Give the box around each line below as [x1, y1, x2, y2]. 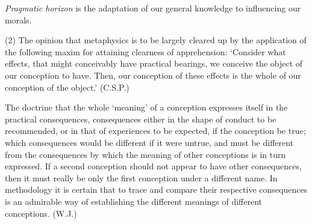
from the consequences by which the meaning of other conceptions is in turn [5, 148, 286, 160]
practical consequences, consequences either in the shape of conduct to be [5, 112, 276, 125]
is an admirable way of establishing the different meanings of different [5, 195, 263, 207]
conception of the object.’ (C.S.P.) [5, 80, 129, 93]
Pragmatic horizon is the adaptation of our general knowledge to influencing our [5, 2, 301, 14]
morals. [5, 13, 32, 26]
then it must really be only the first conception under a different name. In [5, 171, 278, 184]
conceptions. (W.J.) [5, 207, 77, 219]
